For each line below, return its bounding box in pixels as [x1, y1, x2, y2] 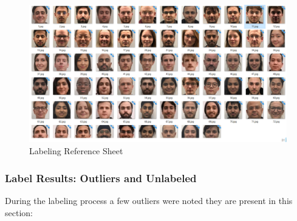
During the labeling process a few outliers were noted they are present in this [5, 194, 293, 207]
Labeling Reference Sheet [29, 144, 123, 157]
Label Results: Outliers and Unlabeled [5, 170, 197, 185]
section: [5, 206, 33, 219]
